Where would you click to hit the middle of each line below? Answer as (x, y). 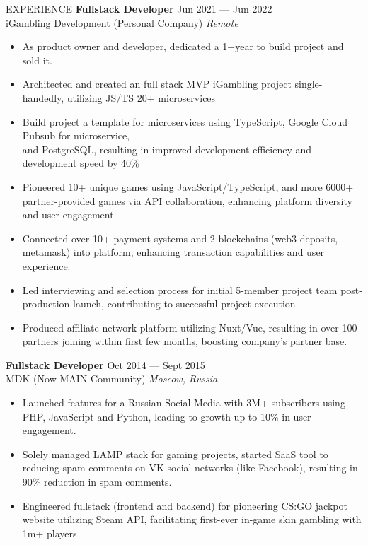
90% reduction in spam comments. (97, 482)
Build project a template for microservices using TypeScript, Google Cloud (185, 121)
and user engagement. (69, 215)
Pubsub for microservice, (76, 135)
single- (309, 84)
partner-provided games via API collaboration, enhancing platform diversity (187, 200)
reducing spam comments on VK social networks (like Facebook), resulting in (190, 468)
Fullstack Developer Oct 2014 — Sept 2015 (105, 364)
